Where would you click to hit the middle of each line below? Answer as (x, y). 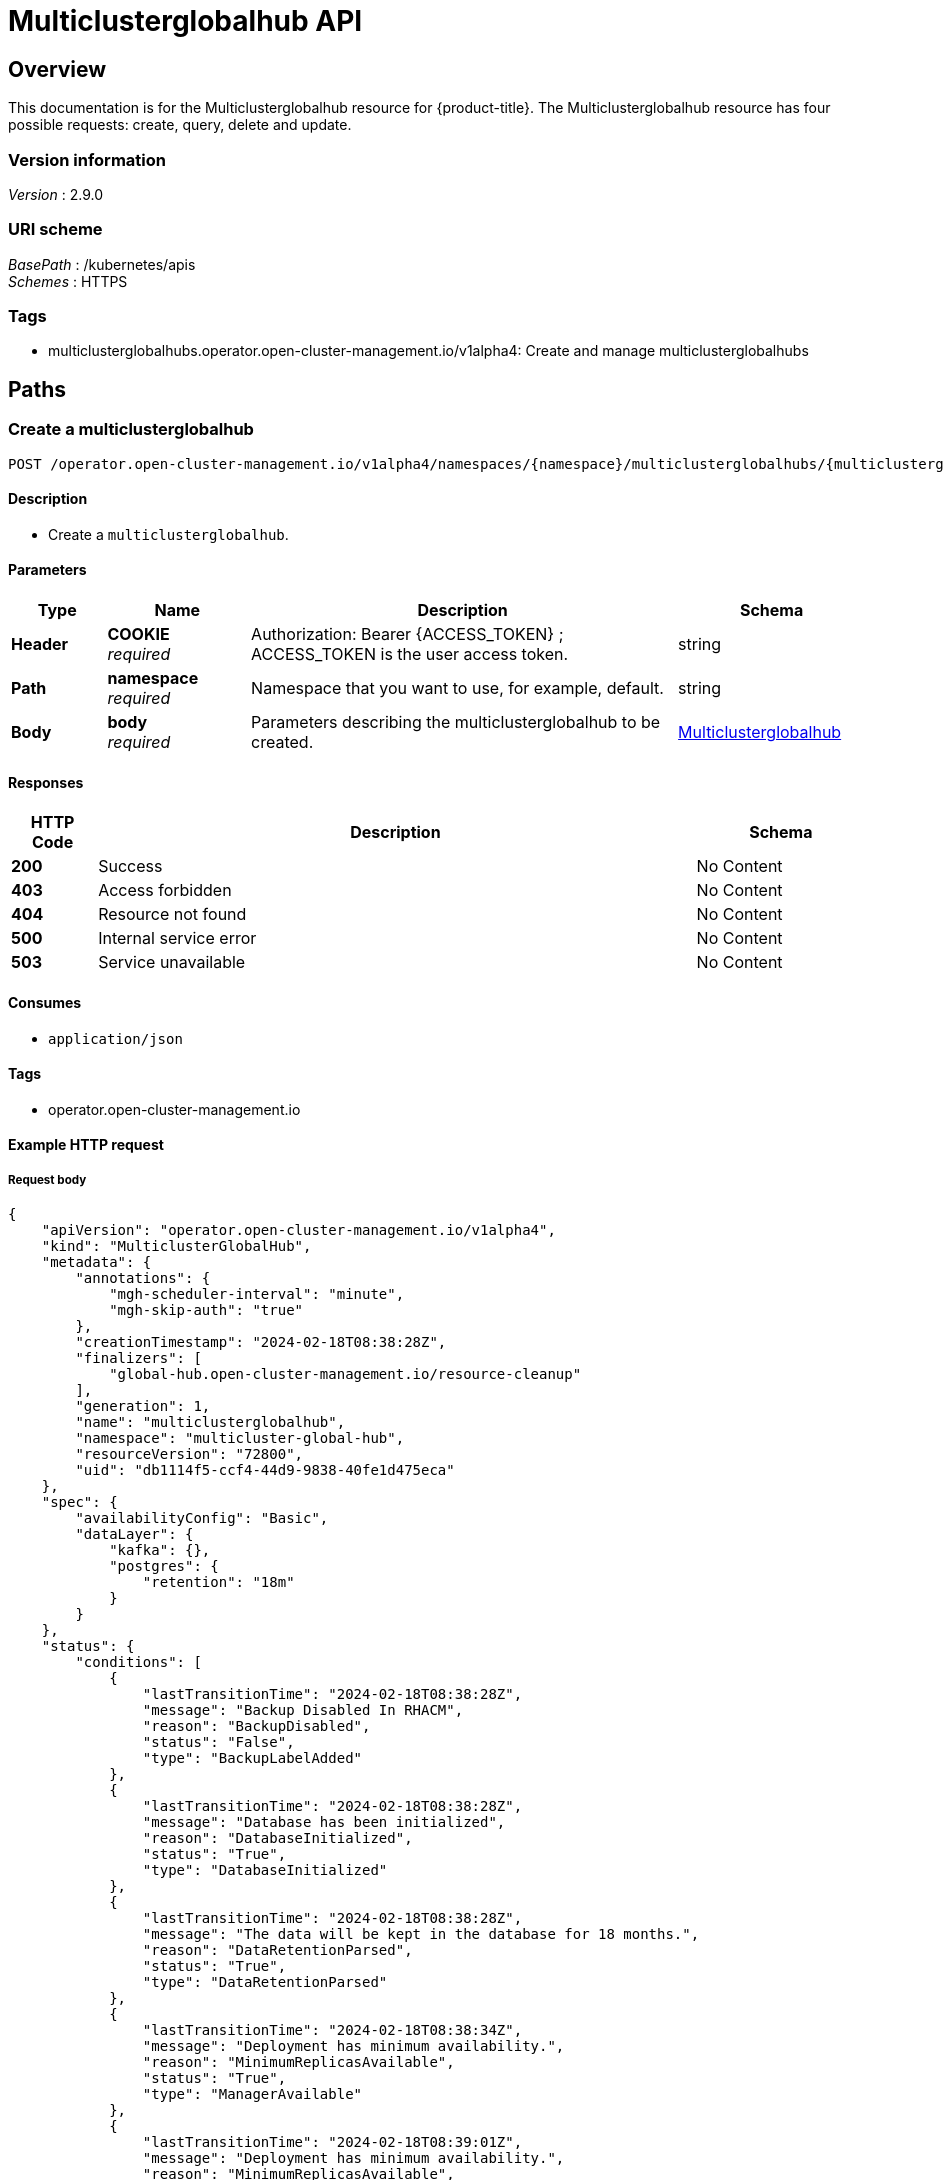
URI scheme (55, 229)
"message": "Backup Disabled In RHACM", (303, 1710)
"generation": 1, (143, 1406)
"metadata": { (96, 1262)
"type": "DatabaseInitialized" (265, 1870)
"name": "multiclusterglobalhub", (210, 1422)
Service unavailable (172, 962)
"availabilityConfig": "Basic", (202, 1518)
